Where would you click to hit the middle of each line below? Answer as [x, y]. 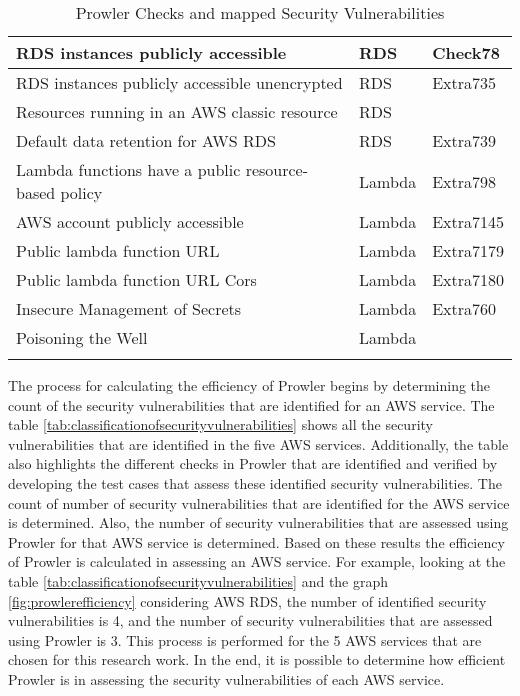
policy [81, 192]
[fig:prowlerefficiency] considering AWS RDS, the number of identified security [247, 600]
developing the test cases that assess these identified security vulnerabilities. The [255, 482]
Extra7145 [468, 221]
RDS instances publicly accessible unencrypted [179, 82]
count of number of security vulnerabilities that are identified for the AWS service [259, 502]
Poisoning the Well [82, 337]
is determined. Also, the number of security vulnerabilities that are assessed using [258, 522]
